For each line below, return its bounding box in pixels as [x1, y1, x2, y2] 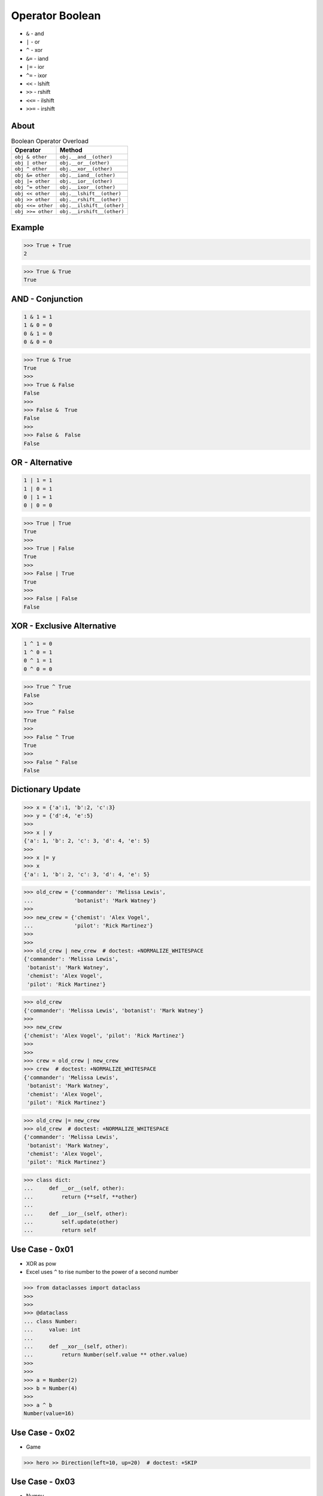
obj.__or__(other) [59, 160, 110, 166]
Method [59, 146, 83, 154]
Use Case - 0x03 [11, 1477, 75, 1486]
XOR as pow [26, 1260, 57, 1267]
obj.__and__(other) [59, 154, 113, 160]
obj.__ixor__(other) [59, 184, 116, 191]
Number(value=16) [23, 1410, 75, 1417]
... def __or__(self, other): [23, 1185, 125, 1192]
